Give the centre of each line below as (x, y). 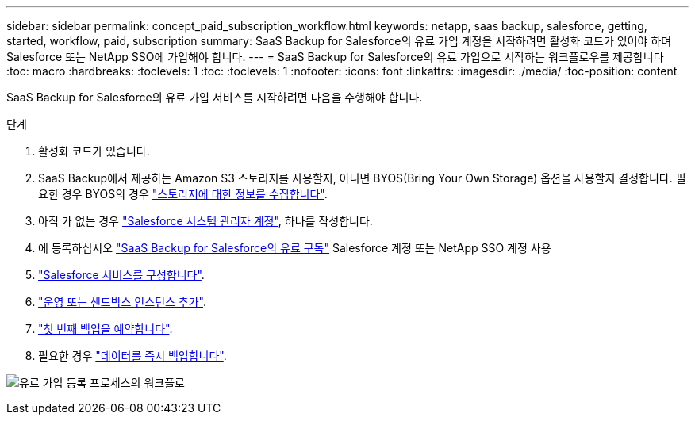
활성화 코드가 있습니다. (94, 151)
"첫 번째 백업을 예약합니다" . (106, 329)
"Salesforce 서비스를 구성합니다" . (121, 275)
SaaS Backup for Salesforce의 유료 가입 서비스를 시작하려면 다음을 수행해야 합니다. (215, 97)
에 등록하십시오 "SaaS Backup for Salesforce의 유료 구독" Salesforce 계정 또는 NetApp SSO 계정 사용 (295, 248)
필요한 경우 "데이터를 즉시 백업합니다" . (132, 356)
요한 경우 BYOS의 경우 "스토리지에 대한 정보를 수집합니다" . (183, 194)
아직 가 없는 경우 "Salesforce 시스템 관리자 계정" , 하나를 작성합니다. (205, 221)
